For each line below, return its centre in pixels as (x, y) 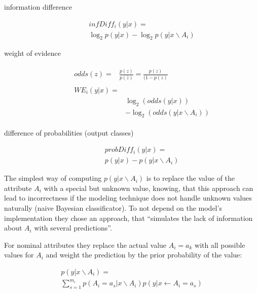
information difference (38, 7)
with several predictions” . (73, 228)
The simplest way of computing (53, 178)
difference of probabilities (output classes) (69, 132)
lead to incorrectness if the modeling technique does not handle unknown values (128, 198)
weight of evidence (32, 53)
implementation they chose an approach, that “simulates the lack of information (128, 218)
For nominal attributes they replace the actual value (85, 245)
